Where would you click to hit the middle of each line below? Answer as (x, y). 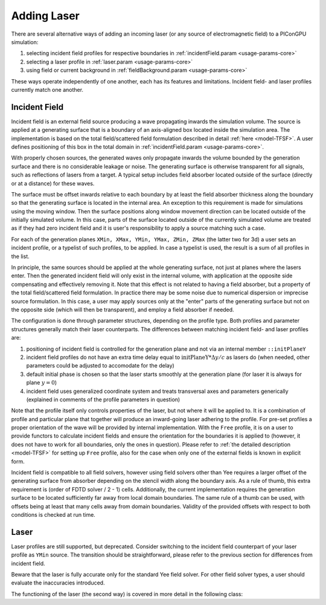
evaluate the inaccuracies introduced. (58, 583)
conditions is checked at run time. (53, 514)
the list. (20, 256)
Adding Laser (45, 16)
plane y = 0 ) (42, 383)
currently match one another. (47, 89)
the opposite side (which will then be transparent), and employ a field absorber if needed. (123, 309)
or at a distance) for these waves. (53, 183)
